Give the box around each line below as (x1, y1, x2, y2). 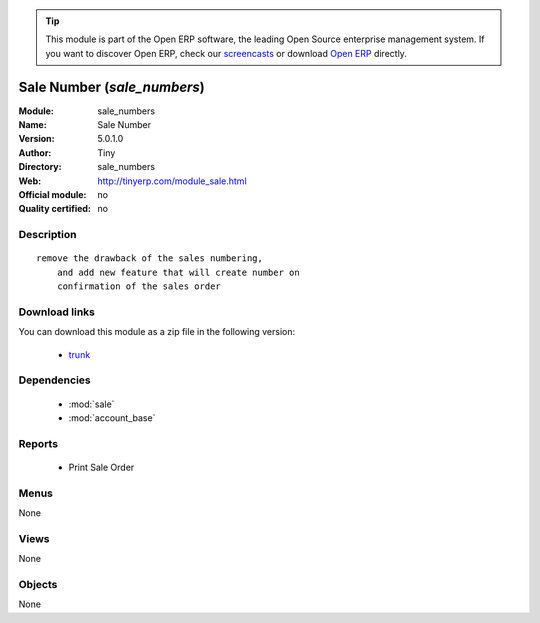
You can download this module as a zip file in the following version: (18, 326, 296, 338)
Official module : (18, 189, 87, 201)
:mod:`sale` (68, 398, 115, 410)
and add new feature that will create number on (56, 266, 300, 278)
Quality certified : (18, 203, 92, 215)
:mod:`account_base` (68, 412, 156, 424)
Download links (18, 305, 95, 319)
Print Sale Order (68, 461, 135, 473)
